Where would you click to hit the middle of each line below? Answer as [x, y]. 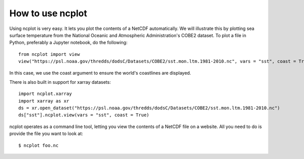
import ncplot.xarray [45, 94]
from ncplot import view [49, 54]
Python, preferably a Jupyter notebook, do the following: [68, 43]
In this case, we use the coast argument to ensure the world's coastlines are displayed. [100, 73]
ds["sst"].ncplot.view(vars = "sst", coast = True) [84, 115]
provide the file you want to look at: [46, 134]
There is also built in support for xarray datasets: [60, 82]
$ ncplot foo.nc [39, 145]
